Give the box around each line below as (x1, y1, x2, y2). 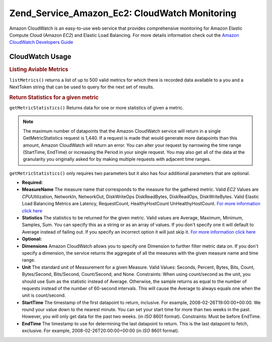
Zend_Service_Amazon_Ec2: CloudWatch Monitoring (9, 8, 237, 19)
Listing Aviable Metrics (9, 66, 69, 73)
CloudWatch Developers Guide (9, 39, 74, 45)
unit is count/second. (22, 293, 66, 299)
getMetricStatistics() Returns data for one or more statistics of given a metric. (9, 104, 184, 110)
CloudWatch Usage (9, 52, 72, 61)
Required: (22, 180, 43, 186)
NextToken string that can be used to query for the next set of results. (9, 84, 155, 90)
